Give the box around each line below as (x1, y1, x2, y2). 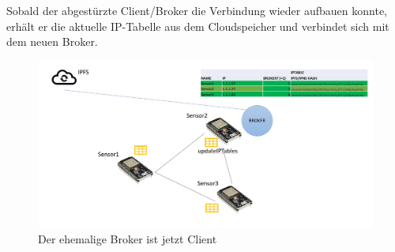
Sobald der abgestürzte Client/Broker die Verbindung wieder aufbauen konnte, (6, 2, 388, 18)
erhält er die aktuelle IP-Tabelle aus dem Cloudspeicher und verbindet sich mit (6, 17, 389, 34)
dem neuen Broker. (6, 33, 98, 50)
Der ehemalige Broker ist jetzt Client (38, 230, 217, 246)
